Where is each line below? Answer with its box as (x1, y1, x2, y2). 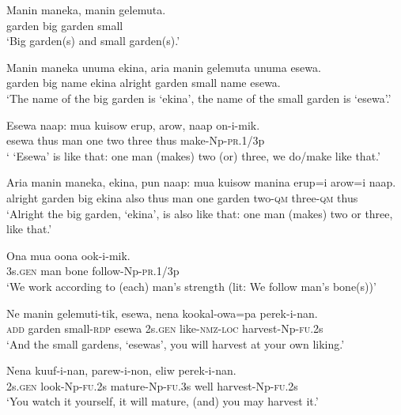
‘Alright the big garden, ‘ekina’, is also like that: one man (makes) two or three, (6, 205, 393, 221)
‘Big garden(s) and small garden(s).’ (6, 32, 180, 49)
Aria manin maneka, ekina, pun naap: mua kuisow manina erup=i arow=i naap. (6, 174, 396, 191)
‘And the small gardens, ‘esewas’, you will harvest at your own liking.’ (6, 335, 345, 352)
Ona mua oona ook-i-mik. (6, 247, 131, 263)
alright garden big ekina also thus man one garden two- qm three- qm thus (6, 189, 358, 206)
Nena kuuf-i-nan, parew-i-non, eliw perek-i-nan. (6, 362, 236, 379)
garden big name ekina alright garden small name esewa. (6, 74, 281, 91)
